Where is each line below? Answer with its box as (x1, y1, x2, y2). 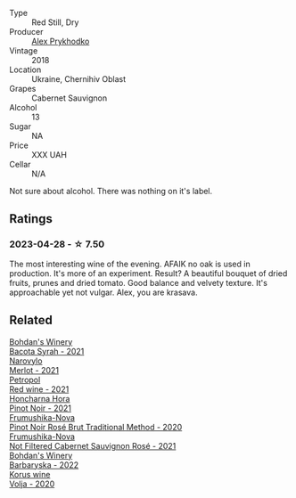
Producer (9, 27, 44, 37)
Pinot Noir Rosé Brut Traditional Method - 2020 (9, 421, 183, 432)
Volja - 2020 (9, 478, 55, 489)
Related (9, 313, 53, 328)
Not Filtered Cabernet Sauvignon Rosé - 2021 (9, 440, 177, 451)
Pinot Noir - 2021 (9, 403, 72, 413)
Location (9, 64, 42, 75)
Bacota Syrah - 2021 (9, 346, 85, 356)
